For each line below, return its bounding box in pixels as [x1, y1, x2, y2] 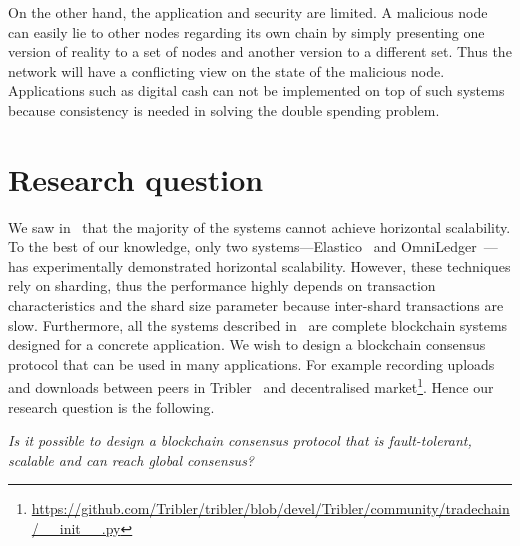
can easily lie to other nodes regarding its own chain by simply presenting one [8, 21, 485, 42]
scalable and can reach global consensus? [8, 449, 255, 470]
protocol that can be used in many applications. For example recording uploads [8, 353, 495, 374]
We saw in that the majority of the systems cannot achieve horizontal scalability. [8, 216, 511, 237]
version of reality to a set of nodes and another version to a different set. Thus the [8, 41, 512, 62]
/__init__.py [31, 518, 121, 539]
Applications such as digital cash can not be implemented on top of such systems [8, 80, 505, 101]
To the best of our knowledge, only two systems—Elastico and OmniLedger [8, 236, 477, 257]
